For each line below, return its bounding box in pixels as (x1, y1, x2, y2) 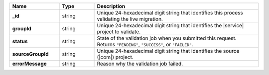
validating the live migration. (97, 15, 163, 22)
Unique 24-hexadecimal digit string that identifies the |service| (97, 22, 244, 29)
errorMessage (12, 60, 47, 67)
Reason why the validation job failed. (97, 60, 183, 67)
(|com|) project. (97, 54, 134, 61)
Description (97, 3, 126, 9)
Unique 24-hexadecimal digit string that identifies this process (97, 9, 244, 16)
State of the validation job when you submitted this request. (97, 35, 237, 42)
